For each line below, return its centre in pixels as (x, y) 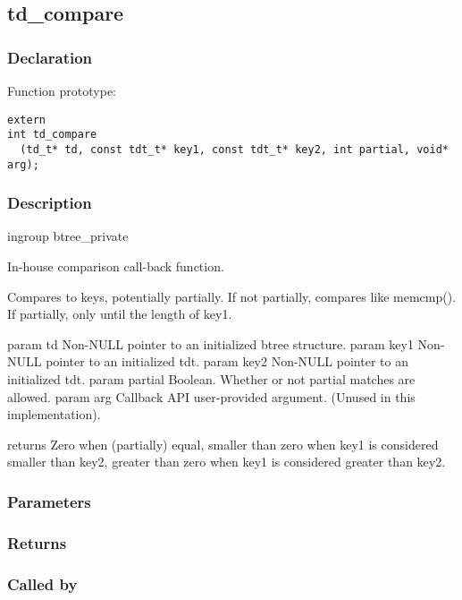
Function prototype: (62, 90)
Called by (42, 583)
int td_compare (52, 135)
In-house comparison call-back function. (116, 266)
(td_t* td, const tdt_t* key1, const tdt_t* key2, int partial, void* (234, 149)
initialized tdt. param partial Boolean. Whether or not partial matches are (211, 379)
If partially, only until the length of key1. (120, 314)
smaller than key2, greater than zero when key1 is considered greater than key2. (227, 462)
